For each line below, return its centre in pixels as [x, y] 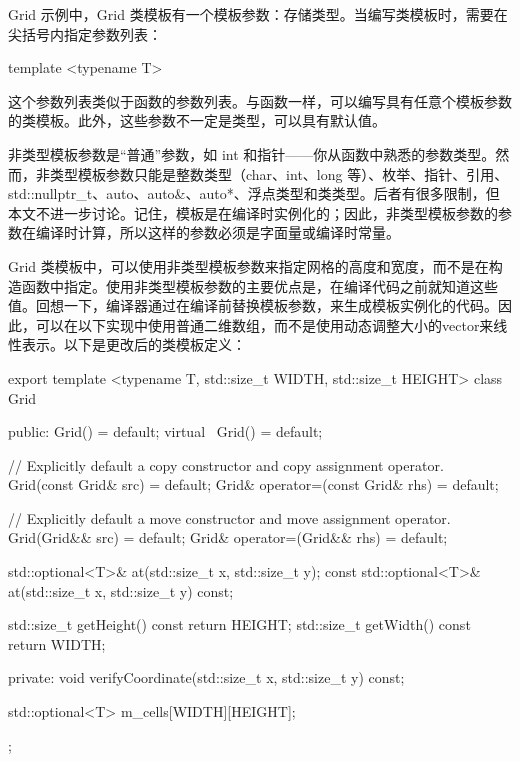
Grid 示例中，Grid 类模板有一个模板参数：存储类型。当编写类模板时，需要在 [258, 14]
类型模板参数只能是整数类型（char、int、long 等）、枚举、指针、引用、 [279, 173]
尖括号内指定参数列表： [85, 33]
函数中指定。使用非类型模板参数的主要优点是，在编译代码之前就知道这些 [259, 285]
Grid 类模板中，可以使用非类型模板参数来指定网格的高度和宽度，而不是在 [248, 265]
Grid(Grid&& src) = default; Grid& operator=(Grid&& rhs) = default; [228, 537]
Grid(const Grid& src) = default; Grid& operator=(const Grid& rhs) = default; [253, 484]
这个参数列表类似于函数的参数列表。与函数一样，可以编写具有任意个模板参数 [260, 100]
